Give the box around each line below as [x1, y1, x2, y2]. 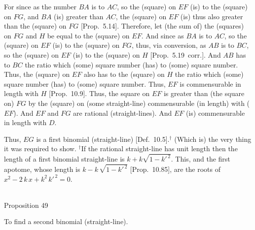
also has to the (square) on [83, 69, 165, 79]
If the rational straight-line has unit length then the [81, 143, 238, 154]
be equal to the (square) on [47, 30, 130, 40]
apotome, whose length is [4, 164, 80, 174]
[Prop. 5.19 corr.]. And [150, 49, 221, 60]
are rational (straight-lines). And [73, 107, 172, 118]
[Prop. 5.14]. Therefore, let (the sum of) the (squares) [80, 21, 244, 31]
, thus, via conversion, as [132, 40, 206, 50]
